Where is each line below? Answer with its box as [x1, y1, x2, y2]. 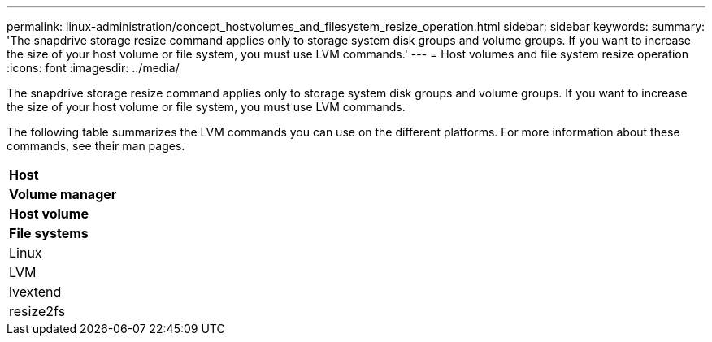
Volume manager [9, 186, 117, 202]
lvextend [9, 284, 62, 300]
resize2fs [9, 303, 66, 319]
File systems [9, 225, 89, 241]
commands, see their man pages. [7, 139, 185, 153]
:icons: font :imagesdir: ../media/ [7, 61, 180, 75]
